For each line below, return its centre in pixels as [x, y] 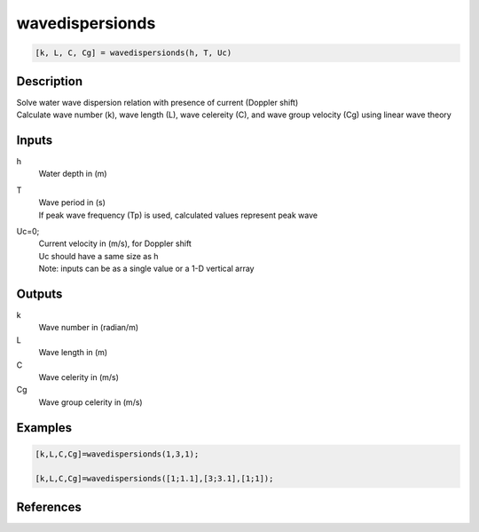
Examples [44, 428]
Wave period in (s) [72, 202]
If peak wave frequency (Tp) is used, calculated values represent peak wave [178, 215]
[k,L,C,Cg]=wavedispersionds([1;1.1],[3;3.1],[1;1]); [154, 479]
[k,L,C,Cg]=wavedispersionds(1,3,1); [117, 454]
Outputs [39, 294]
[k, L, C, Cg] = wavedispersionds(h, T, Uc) [133, 53]
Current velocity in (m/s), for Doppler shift [115, 243]
